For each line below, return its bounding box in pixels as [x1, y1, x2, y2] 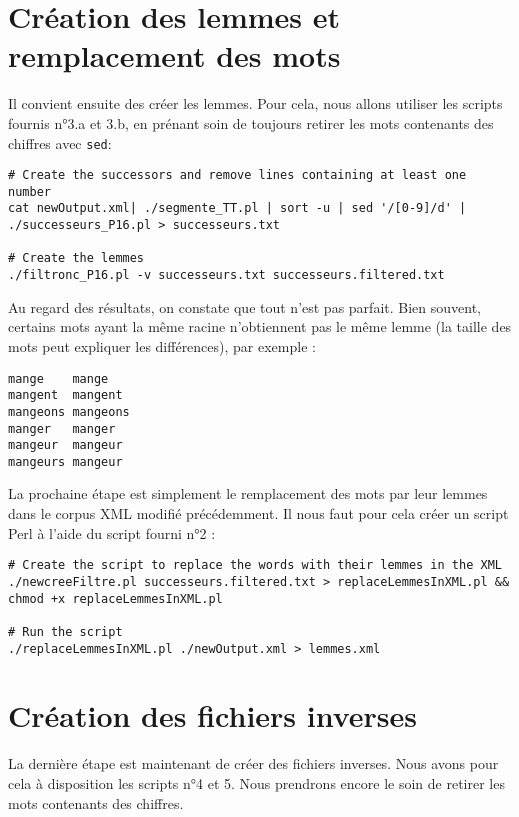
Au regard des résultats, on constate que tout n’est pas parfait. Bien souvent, [8, 296, 481, 317]
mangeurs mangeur [8, 454, 123, 469]
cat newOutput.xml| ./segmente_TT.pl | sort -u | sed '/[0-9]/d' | [8, 201, 467, 216]
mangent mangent [8, 388, 123, 403]
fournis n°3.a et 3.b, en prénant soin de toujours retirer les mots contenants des [8, 112, 494, 133]
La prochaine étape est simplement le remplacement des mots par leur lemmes [8, 483, 488, 504]
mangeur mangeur [8, 438, 123, 453]
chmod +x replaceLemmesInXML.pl [8, 591, 223, 606]
